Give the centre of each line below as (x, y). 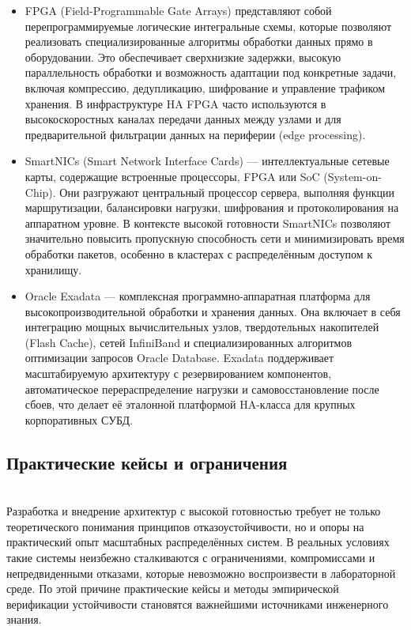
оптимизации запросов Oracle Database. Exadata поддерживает (179, 358)
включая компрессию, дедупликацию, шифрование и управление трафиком (205, 87)
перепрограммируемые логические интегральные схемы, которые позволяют (208, 26)
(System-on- (353, 176)
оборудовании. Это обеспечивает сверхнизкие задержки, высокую (183, 57)
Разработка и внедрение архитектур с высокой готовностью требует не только (194, 511)
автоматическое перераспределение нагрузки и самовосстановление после (202, 389)
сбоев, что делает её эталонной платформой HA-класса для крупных (190, 404)
